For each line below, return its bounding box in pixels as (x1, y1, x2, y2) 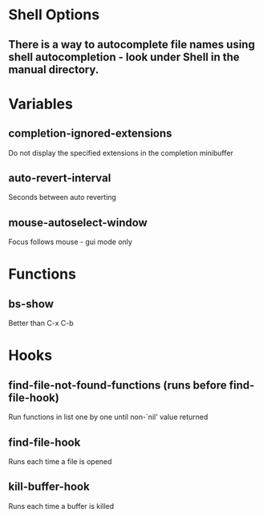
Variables (8, 95, 74, 113)
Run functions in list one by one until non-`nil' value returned (8, 412, 208, 422)
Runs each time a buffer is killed (8, 501, 115, 511)
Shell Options (8, 6, 100, 24)
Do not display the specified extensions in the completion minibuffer (8, 148, 234, 157)
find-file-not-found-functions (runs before (8, 378, 227, 392)
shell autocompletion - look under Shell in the (8, 50, 241, 63)
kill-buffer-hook (8, 480, 90, 494)
